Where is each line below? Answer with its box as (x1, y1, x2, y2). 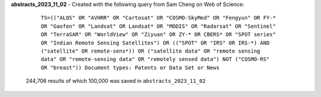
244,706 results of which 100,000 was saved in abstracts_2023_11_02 (26, 77, 206, 85)
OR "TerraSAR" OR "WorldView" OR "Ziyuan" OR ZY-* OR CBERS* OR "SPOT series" (40, 31, 276, 38)
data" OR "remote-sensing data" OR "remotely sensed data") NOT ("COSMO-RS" (40, 56, 270, 63)
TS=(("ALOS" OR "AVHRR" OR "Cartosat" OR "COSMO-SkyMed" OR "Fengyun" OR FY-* (40, 15, 276, 21)
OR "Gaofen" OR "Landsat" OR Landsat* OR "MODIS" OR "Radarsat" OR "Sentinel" (40, 22, 276, 30)
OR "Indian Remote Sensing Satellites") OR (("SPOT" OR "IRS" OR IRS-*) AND (40, 39, 270, 46)
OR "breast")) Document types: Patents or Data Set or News (40, 64, 220, 71)
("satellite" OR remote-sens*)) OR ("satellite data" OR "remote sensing (40, 47, 261, 54)
